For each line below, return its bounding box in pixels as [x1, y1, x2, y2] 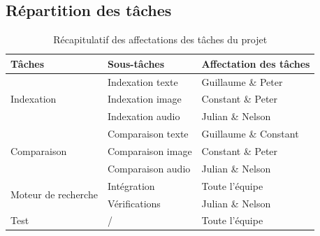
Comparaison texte [107, 126, 189, 141]
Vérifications [107, 196, 161, 210]
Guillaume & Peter [201, 74, 283, 89]
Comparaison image [107, 144, 192, 158]
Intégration [107, 178, 155, 193]
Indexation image [107, 91, 182, 106]
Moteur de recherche [10, 187, 98, 202]
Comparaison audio [107, 161, 191, 175]
